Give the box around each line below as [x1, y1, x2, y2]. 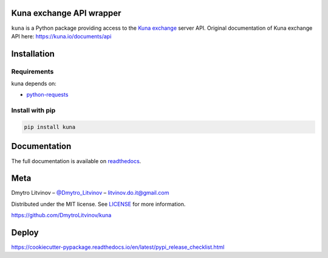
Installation [11, 49, 55, 59]
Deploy [11, 228, 39, 237]
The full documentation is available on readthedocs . [11, 157, 142, 164]
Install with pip [11, 106, 56, 115]
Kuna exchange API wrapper [11, 8, 121, 18]
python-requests [26, 91, 69, 99]
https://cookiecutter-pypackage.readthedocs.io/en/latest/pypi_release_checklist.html [11, 243, 225, 251]
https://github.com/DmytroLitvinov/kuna [11, 212, 112, 219]
